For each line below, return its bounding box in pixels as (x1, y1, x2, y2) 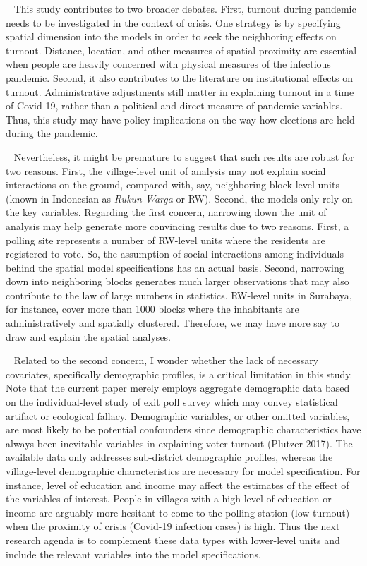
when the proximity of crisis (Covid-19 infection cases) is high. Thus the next (6, 519, 340, 534)
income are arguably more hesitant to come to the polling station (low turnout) (6, 505, 350, 519)
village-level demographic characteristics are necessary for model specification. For (6, 464, 361, 478)
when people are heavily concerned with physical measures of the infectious (6, 56, 331, 71)
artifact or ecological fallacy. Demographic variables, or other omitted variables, (6, 408, 350, 423)
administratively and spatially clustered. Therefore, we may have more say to (6, 315, 339, 330)
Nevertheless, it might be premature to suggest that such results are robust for (13, 149, 354, 164)
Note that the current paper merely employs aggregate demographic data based (6, 380, 350, 395)
